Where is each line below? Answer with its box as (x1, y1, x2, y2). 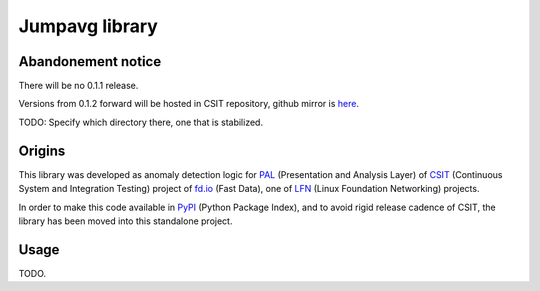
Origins (18, 142, 66, 159)
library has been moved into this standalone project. (18, 215, 233, 227)
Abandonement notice (18, 53, 162, 70)
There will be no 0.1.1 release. (18, 80, 139, 92)
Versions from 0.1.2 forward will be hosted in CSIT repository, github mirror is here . (18, 98, 360, 110)
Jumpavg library (18, 15, 159, 37)
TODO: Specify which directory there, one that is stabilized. (18, 116, 264, 128)
